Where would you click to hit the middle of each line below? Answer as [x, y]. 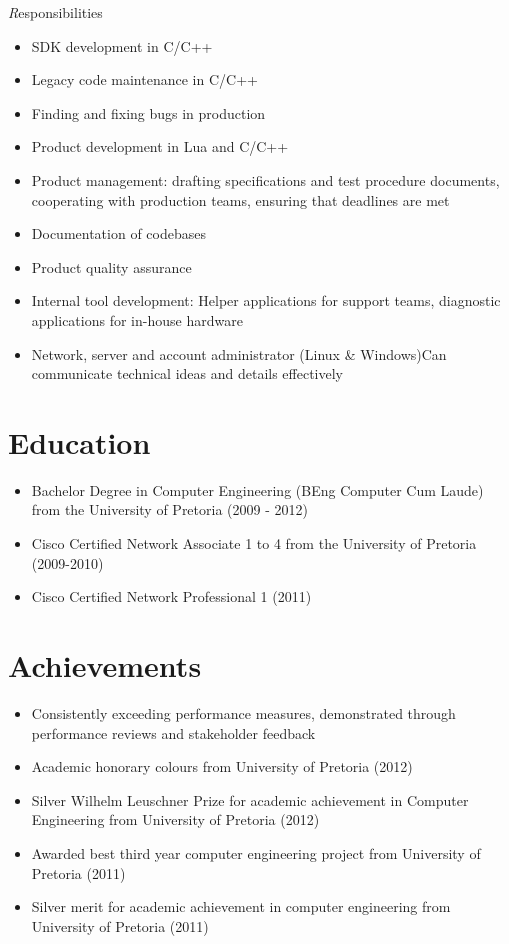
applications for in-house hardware [137, 319]
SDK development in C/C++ [122, 45]
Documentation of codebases [118, 233]
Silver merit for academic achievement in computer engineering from [241, 906]
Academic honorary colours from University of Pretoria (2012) [222, 766]
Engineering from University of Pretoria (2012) [175, 819]
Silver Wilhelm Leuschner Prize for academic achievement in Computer [250, 799]
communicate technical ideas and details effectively [187, 373]
